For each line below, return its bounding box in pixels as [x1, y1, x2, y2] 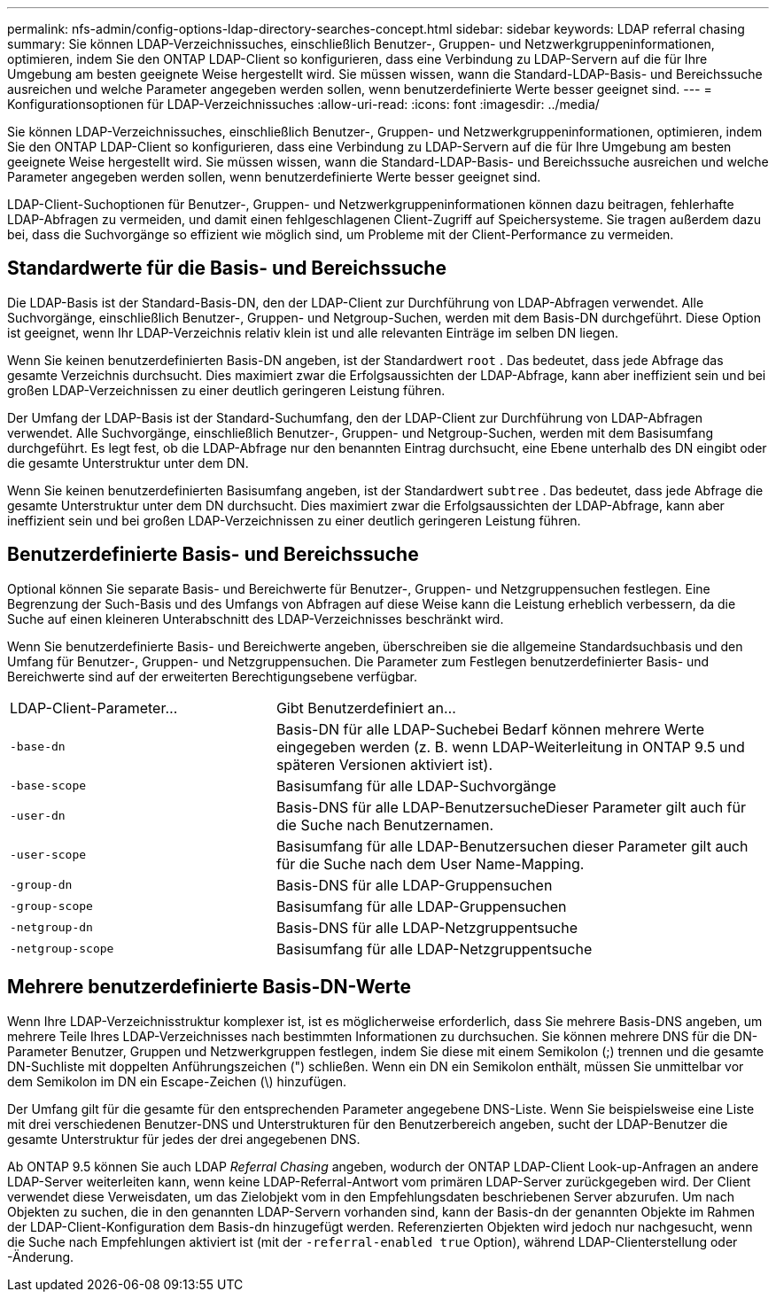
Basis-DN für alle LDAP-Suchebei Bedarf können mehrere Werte [275, 720, 705, 738]
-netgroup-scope [10, 942, 114, 956]
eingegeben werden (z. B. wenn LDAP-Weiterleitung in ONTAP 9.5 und [275, 737, 745, 756]
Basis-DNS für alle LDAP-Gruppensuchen [275, 875, 553, 894]
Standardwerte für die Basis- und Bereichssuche [7, 257, 446, 280]
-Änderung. [7, 1248, 74, 1264]
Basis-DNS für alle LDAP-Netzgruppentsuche [275, 918, 578, 937]
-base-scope [10, 779, 87, 793]
